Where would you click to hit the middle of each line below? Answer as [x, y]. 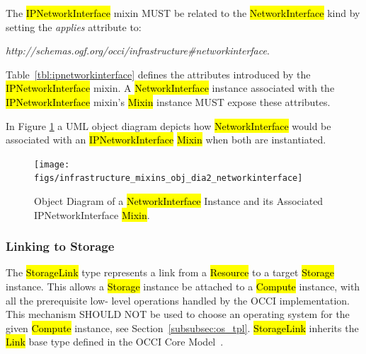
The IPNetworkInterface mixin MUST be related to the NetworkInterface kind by [183, 13]
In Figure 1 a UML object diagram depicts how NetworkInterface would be [168, 125]
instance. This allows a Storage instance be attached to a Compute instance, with [183, 287]
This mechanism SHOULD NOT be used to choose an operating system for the [178, 314]
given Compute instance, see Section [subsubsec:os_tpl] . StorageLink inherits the [182, 328]
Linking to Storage [60, 246]
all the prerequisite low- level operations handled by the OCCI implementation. [178, 300]
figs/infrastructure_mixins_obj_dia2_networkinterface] [168, 178]
